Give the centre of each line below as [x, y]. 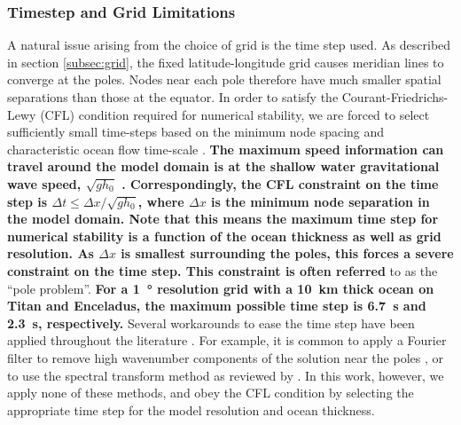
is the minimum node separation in [320, 201]
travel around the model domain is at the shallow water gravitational [223, 166]
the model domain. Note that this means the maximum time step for [223, 219]
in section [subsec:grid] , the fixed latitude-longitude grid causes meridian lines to [226, 62]
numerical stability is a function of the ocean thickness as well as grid [224, 236]
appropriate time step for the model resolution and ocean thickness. [191, 409]
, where [161, 201]
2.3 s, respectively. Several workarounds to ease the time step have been [211, 323]
